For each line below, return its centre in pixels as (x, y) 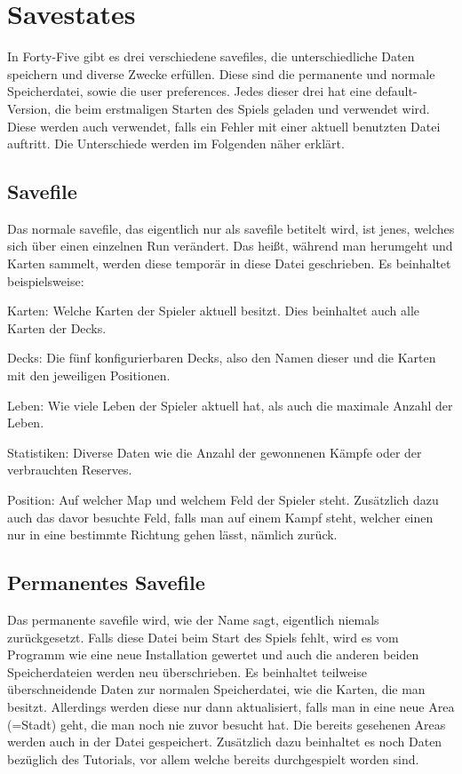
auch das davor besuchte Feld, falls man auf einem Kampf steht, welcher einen (220, 517)
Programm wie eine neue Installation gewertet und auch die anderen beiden (213, 654)
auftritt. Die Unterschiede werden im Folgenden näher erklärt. (176, 144)
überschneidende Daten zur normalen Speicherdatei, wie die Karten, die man (216, 689)
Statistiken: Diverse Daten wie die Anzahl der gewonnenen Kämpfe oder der (215, 452)
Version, (29, 108)
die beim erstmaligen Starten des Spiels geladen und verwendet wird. (242, 108)
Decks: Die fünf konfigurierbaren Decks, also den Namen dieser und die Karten (222, 358)
